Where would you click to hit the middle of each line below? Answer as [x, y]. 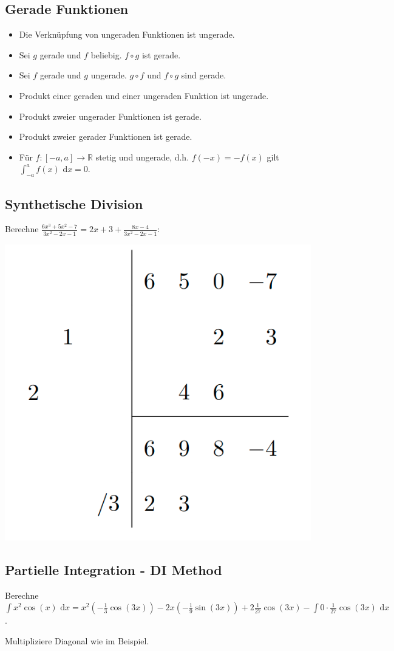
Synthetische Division [74, 203]
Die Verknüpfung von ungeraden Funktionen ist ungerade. [127, 34]
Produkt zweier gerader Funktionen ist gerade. [106, 136]
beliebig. [106, 54]
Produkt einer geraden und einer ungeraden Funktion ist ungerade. [144, 95]
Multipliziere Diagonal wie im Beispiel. [77, 641]
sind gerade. [204, 75]
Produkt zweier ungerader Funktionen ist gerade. [110, 116]
